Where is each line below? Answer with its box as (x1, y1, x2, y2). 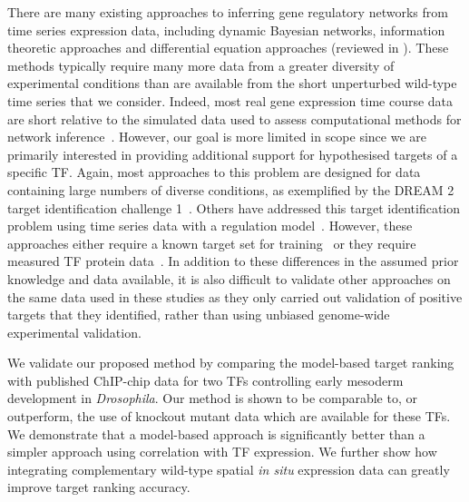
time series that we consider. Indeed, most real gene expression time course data (7, 91, 454, 110)
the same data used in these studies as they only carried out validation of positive (7, 287, 463, 306)
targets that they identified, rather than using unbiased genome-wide (7, 305, 390, 324)
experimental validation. (7, 322, 142, 341)
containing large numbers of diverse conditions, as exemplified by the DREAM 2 (7, 180, 454, 199)
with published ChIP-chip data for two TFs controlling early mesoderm (7, 370, 404, 389)
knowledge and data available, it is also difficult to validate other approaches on (7, 269, 451, 288)
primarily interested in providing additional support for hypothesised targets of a (7, 144, 458, 163)
